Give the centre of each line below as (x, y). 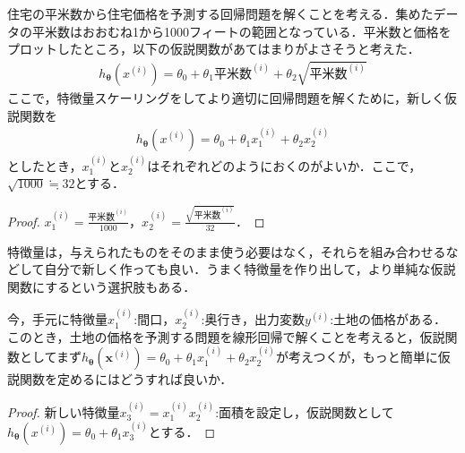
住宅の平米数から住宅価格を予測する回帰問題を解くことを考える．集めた (220, 13)
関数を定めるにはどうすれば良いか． (126, 379)
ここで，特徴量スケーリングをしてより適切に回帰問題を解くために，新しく (226, 98)
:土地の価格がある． (388, 319)
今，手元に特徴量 (57, 319)
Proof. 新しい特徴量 (64, 411)
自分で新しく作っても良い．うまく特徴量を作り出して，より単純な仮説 (250, 269)
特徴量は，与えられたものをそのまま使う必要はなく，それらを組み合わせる (227, 251)
